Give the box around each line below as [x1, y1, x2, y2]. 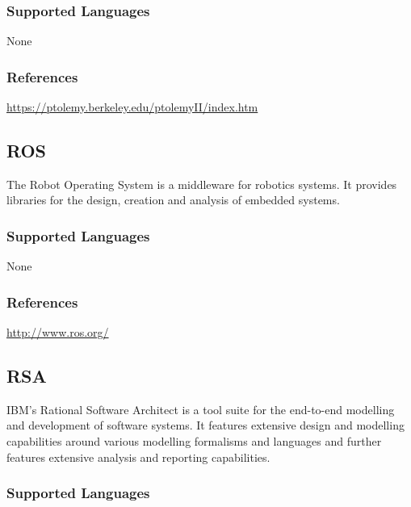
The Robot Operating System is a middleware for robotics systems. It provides [6, 175, 397, 192]
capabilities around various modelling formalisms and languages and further [6, 433, 382, 450]
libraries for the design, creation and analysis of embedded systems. [6, 191, 340, 208]
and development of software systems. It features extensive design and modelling [6, 417, 405, 434]
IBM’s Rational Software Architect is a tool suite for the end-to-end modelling [6, 400, 395, 417]
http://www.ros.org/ [6, 324, 109, 341]
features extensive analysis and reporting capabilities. [6, 448, 271, 465]
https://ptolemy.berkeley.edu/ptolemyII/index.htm [6, 98, 258, 115]
